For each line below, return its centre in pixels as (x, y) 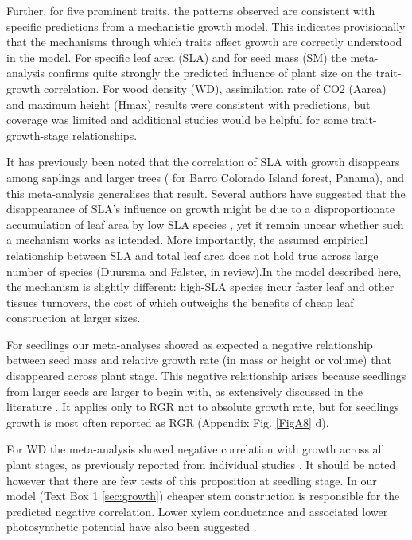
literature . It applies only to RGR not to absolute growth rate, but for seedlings (203, 407)
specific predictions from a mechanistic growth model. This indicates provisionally (206, 26)
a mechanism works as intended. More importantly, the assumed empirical (187, 240)
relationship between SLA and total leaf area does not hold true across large (192, 255)
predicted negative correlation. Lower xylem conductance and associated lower (197, 511)
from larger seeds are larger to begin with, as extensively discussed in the (185, 391)
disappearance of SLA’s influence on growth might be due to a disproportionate (200, 209)
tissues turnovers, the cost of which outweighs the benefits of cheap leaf (180, 302)
